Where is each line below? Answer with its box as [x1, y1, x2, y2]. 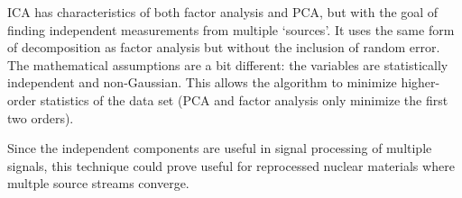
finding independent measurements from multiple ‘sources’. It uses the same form [7, 20, 455, 39]
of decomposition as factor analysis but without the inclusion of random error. [7, 38, 440, 57]
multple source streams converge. [7, 174, 189, 193]
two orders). [7, 108, 74, 127]
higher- [401, 73, 440, 92]
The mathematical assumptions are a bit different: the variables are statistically [7, 55, 448, 74]
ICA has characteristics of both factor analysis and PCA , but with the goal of [7, 3, 439, 21]
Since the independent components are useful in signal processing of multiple [7, 139, 432, 157]
